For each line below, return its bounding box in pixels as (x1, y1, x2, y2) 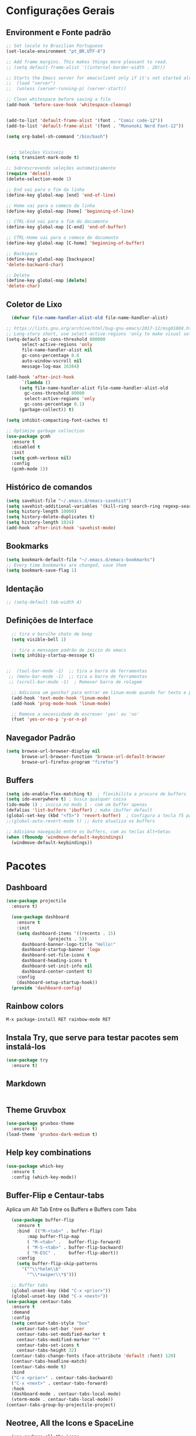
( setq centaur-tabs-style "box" (11, 1321, 90, 1326)
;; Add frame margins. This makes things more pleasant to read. (6, 59, 168, 65)
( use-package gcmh (6, 433, 51, 439)
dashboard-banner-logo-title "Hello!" (21, 941, 116, 947)
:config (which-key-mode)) (11, 1174, 77, 1180)
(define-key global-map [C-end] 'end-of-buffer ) (6, 224, 127, 230)
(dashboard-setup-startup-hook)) (16, 979, 98, 985)
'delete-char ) (6, 283, 41, 289)
